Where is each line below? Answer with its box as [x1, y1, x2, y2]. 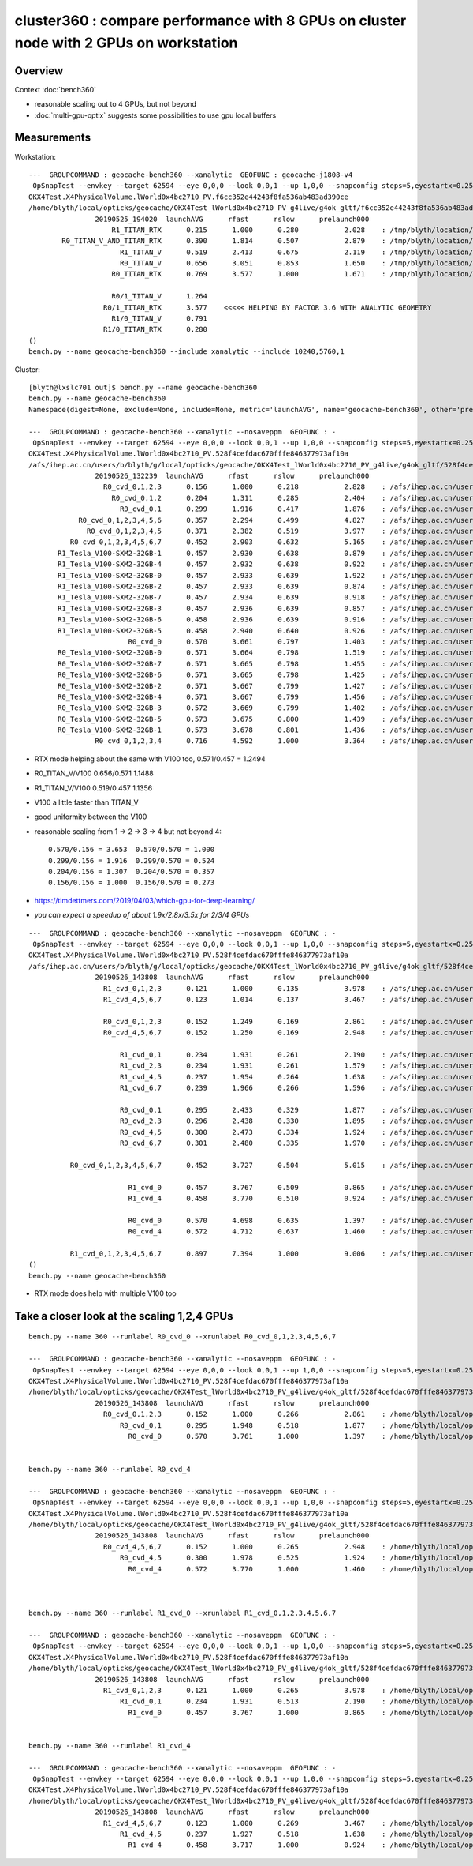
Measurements [14, 131, 91, 145]
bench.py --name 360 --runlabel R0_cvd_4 [28, 1465, 191, 1474]
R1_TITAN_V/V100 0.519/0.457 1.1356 [34, 783, 153, 793]
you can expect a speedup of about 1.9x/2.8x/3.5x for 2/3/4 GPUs [34, 910, 250, 920]
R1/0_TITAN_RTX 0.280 [102, 325, 208, 334]
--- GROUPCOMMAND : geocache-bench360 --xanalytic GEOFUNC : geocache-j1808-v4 [28, 170, 353, 179]
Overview [14, 64, 64, 77]
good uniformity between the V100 [34, 812, 147, 821]
